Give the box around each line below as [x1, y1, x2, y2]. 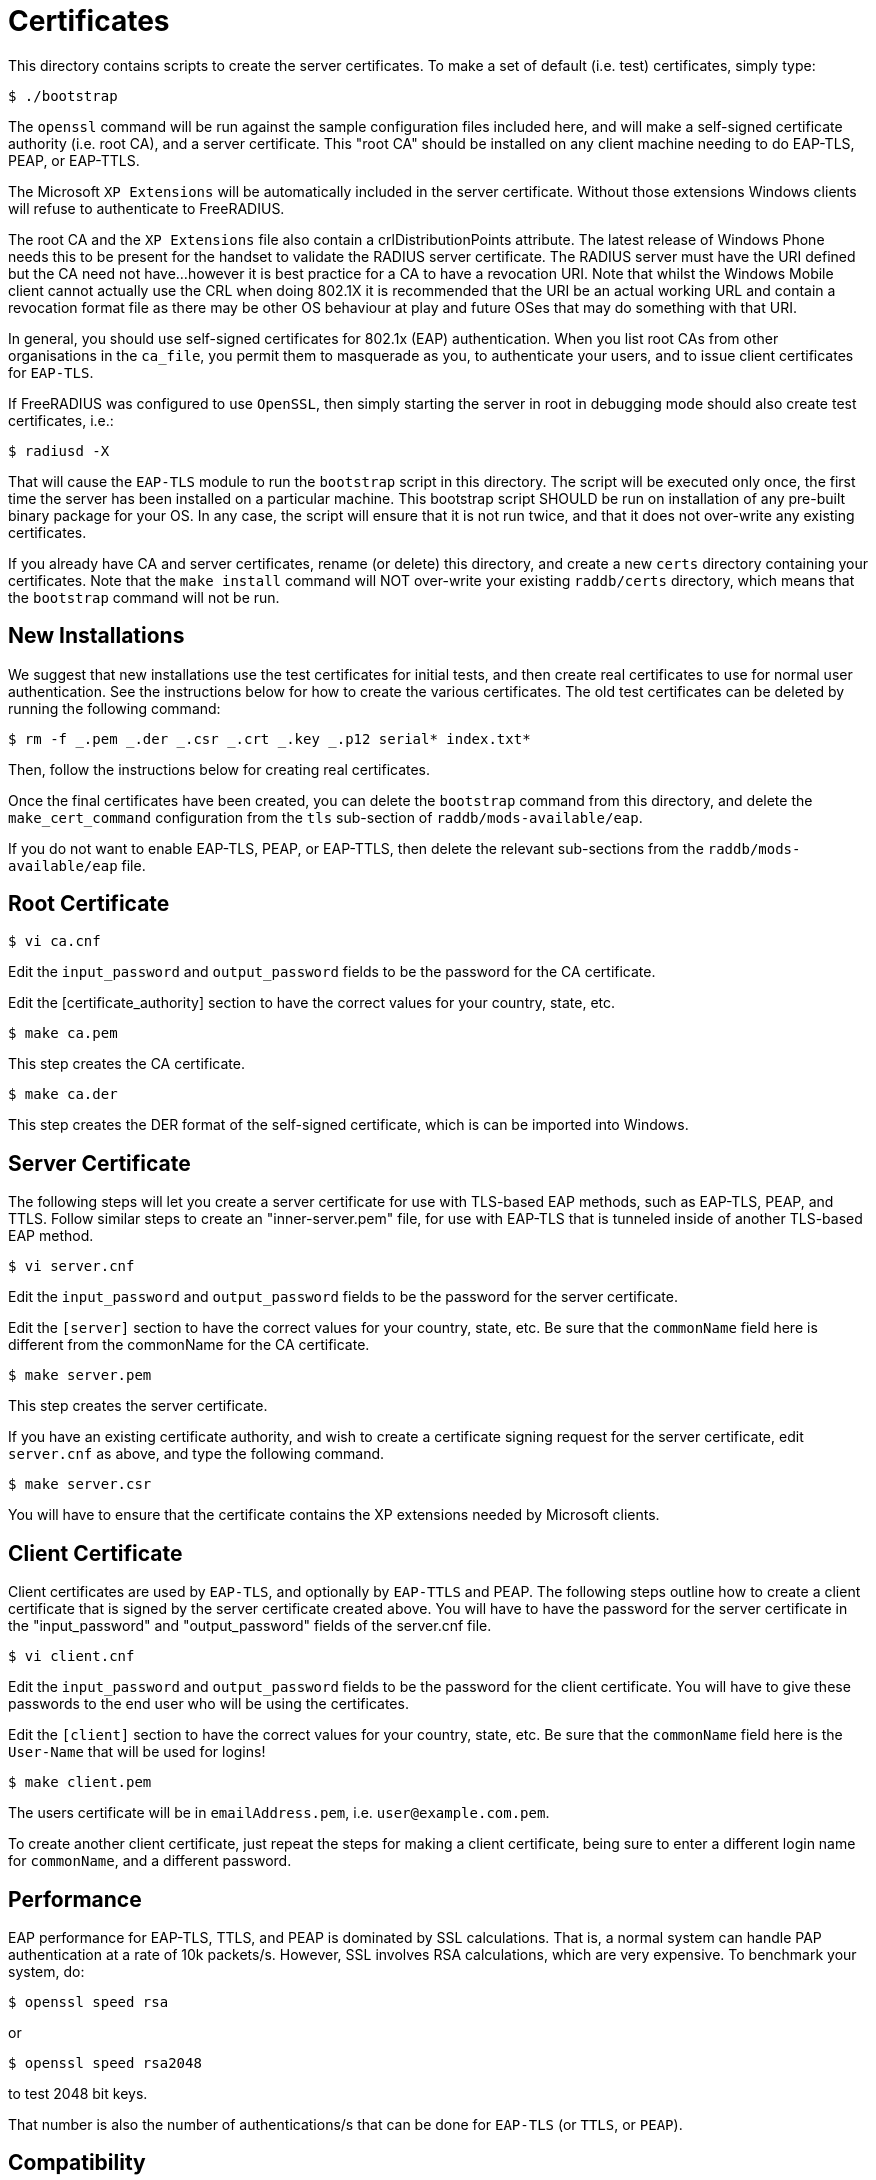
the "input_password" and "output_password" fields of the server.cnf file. [8, 1617, 492, 1635]
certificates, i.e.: [8, 411, 114, 429]
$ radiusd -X [8, 442, 110, 459]
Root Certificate [8, 891, 170, 917]
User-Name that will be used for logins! [8, 1743, 266, 1761]
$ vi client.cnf [8, 1648, 135, 1665]
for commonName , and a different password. [8, 1852, 292, 1870]
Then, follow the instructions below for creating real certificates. [8, 760, 431, 778]
